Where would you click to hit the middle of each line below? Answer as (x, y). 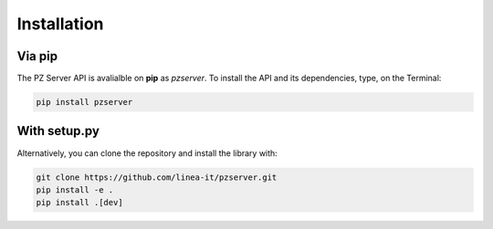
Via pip (37, 56)
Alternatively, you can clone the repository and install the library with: (147, 153)
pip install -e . (75, 190)
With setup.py (58, 131)
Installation (60, 24)
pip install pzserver (84, 102)
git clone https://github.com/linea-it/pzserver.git (157, 177)
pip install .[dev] (79, 203)
